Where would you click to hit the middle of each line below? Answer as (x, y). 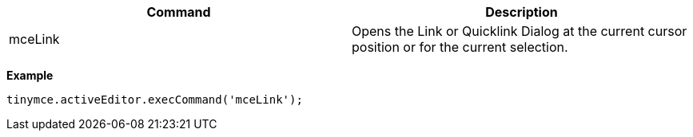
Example (30, 75)
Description (522, 12)
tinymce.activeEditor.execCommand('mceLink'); (155, 100)
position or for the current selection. (460, 47)
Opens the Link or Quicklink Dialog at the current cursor (520, 31)
